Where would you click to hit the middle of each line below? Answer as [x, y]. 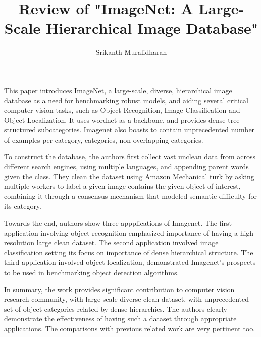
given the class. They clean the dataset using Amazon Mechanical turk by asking [129, 176]
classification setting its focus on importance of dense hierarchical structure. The [129, 252]
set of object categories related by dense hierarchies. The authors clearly [116, 309]
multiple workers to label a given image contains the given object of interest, [122, 186]
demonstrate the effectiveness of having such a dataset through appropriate [120, 319]
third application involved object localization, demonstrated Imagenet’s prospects [130, 262]
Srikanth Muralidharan [131, 52]
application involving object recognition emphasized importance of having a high [129, 232]
